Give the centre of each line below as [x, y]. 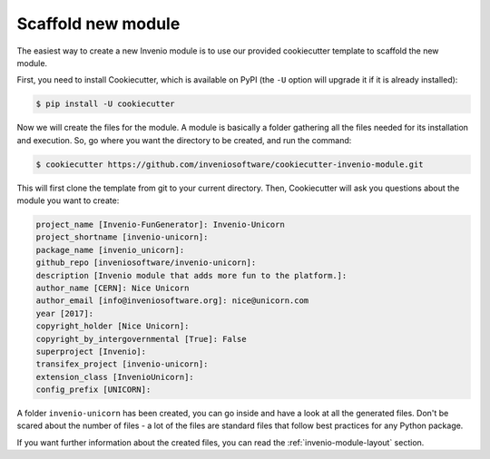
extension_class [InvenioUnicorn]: [115, 377]
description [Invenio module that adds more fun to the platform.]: [191, 275]
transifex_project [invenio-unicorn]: [122, 364]
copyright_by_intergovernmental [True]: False [141, 339]
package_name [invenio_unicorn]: [110, 250]
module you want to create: [68, 200]
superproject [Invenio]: [91, 351]
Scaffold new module [98, 24]
